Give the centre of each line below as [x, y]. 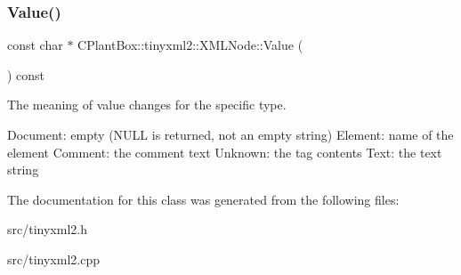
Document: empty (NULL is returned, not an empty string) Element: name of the [230, 134]
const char [35, 45]
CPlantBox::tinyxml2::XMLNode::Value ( [190, 45]
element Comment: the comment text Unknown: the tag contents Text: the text [225, 152]
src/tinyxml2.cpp [53, 259]
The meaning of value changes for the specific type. [147, 105]
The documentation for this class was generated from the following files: [203, 199]
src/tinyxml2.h [47, 229]
